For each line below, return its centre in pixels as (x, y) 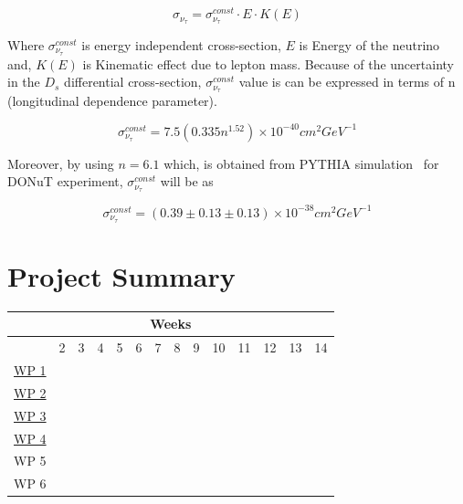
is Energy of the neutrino (369, 44)
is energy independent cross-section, (181, 44)
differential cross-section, (133, 82)
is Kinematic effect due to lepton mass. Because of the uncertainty (268, 63)
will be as (187, 181)
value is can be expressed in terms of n (347, 82)
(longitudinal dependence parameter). (112, 101)
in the (24, 82)
